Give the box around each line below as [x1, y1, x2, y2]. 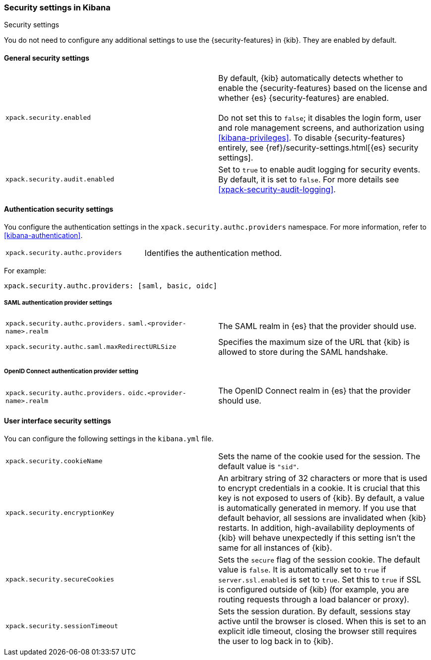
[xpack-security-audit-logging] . [218, 184, 336, 194]
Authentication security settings [4, 205, 114, 214]
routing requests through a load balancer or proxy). [218, 594, 409, 604]
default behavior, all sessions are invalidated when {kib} [218, 512, 427, 523]
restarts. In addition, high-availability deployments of [218, 522, 415, 533]
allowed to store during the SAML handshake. [218, 346, 388, 357]
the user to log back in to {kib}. [218, 636, 334, 646]
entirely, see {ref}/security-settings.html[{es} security [218, 142, 419, 153]
